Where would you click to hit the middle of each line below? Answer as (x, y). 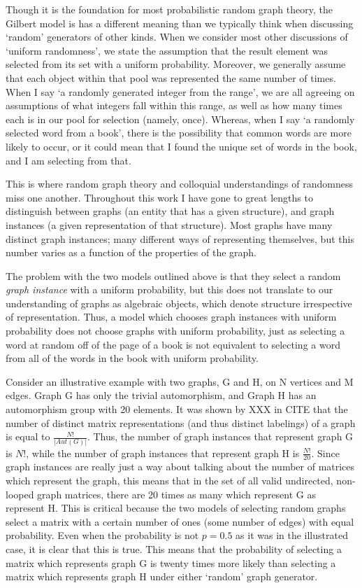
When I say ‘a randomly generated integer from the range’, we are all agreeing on (180, 91)
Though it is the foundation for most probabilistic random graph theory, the (169, 9)
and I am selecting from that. (68, 160)
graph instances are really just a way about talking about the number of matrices (180, 467)
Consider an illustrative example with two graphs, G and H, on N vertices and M (180, 381)
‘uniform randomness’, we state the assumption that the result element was (167, 50)
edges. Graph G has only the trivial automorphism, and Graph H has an (161, 395)
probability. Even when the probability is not (102, 535)
